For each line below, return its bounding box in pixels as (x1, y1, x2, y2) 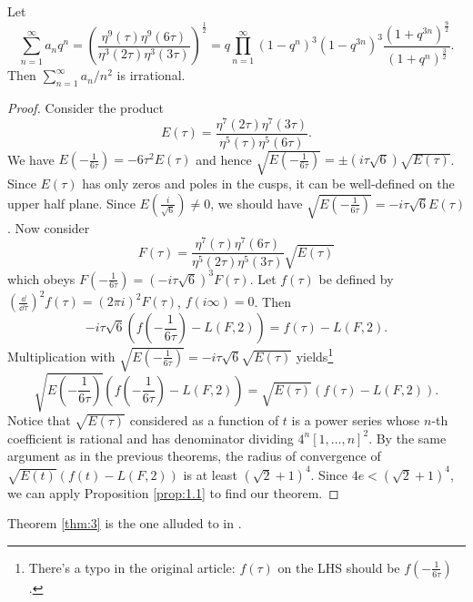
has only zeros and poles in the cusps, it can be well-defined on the (82, 174, 455, 193)
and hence (196, 149, 252, 168)
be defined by (318, 269, 394, 288)
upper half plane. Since (7, 193, 136, 212)
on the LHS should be (277, 557, 400, 576)
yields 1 (296, 344, 334, 365)
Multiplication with (7, 346, 116, 365)
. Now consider (7, 218, 90, 237)
